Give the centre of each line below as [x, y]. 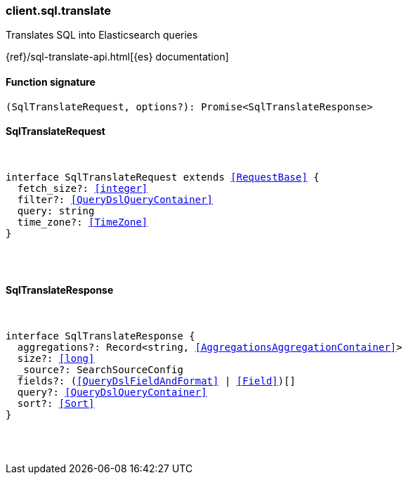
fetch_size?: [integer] [83, 188]
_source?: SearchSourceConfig [100, 370]
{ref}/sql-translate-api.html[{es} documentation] [117, 57]
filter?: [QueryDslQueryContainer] [115, 199]
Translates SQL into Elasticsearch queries [102, 35]
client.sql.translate [59, 11]
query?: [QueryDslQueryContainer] [112, 393]
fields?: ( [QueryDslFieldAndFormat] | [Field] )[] [157, 381]
